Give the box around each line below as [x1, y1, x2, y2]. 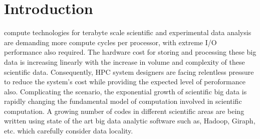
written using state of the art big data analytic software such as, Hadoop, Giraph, [4, 115, 255, 126]
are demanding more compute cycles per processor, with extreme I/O [4, 37, 217, 47]
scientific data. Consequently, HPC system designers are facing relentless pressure [4, 66, 254, 77]
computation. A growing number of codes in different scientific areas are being [4, 105, 244, 116]
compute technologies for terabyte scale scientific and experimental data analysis [4, 27, 251, 38]
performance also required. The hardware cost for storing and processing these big [4, 47, 256, 57]
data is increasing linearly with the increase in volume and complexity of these [4, 56, 245, 67]
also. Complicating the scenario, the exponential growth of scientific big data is [4, 86, 247, 96]
